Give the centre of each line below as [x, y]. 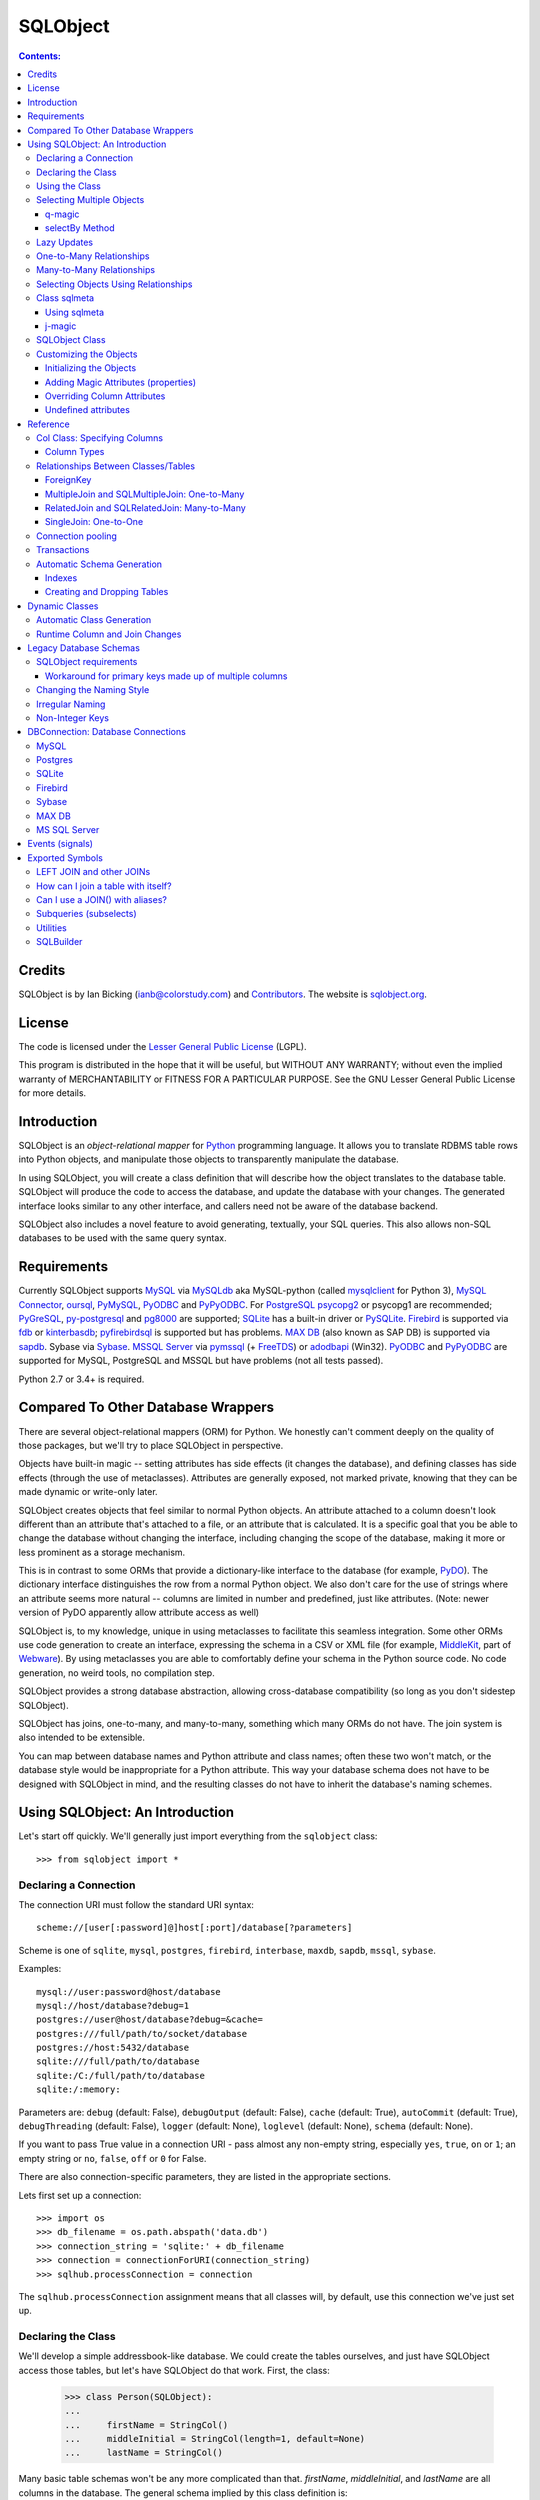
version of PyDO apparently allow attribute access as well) [139, 1612]
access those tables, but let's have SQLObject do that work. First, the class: [174, 2370]
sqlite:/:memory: [78, 2089]
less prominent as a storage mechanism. [102, 1552]
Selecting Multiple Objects [90, 200]
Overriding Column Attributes [105, 396]
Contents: [40, 56]
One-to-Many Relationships [93, 256]
